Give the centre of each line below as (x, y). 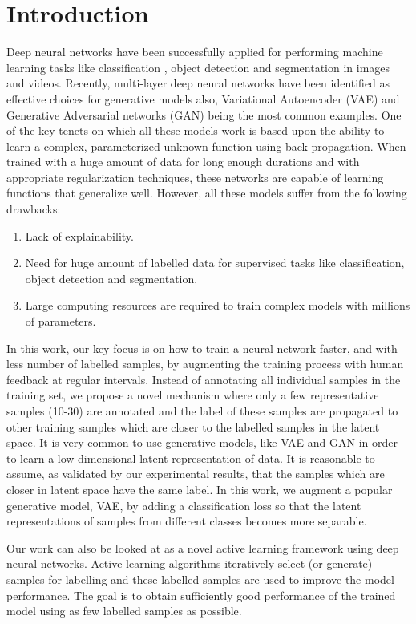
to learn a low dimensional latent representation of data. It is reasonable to (191, 458)
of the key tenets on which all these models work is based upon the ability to (196, 130)
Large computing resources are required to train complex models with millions (218, 305)
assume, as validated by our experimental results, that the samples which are (196, 474)
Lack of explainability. (79, 235)
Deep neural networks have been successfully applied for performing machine (195, 52)
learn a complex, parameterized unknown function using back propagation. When (206, 146)
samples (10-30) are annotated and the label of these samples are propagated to (202, 411)
